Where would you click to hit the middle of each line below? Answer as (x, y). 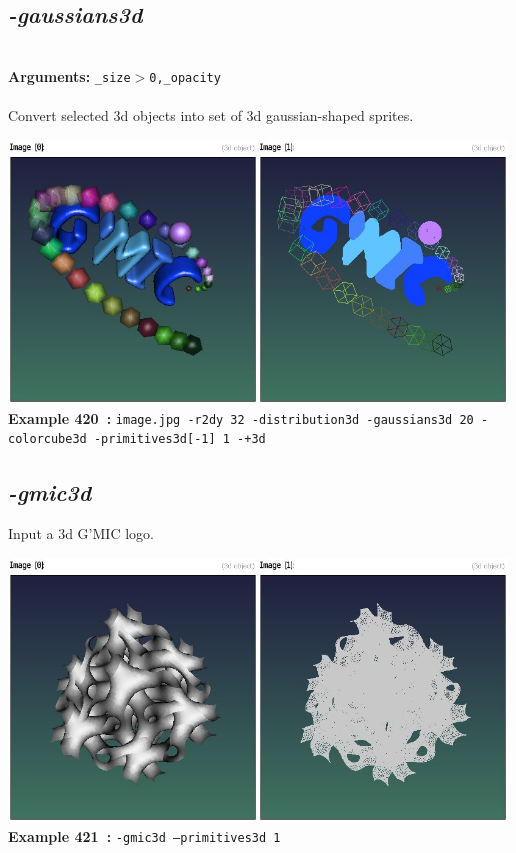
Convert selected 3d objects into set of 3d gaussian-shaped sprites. (211, 115)
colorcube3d (47, 439)
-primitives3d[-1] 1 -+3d (179, 439)
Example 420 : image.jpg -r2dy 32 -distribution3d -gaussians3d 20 (241, 417)
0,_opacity (185, 77)
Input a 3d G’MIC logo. (81, 533)
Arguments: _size (69, 75)
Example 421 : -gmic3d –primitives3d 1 (144, 836)
